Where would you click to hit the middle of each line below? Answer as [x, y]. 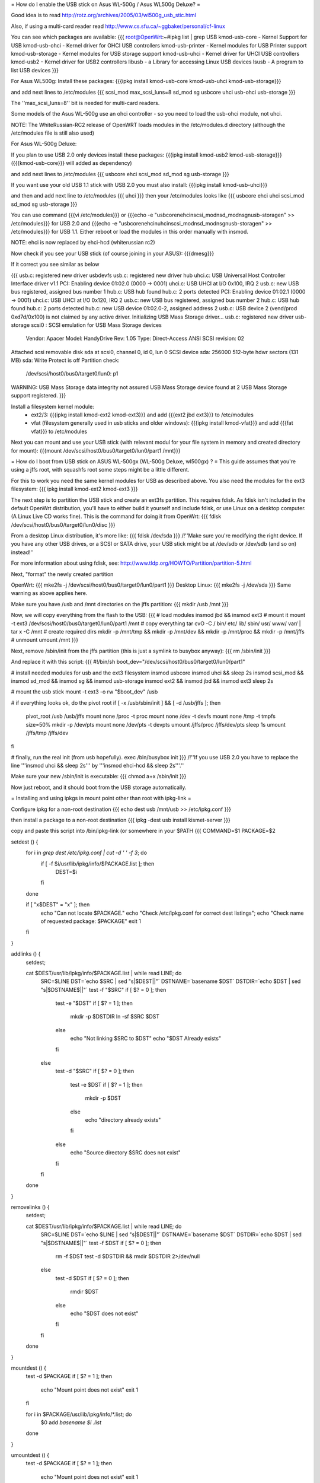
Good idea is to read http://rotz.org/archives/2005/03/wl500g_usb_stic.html [104, 15]
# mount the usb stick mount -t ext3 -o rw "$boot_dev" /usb [84, 692]
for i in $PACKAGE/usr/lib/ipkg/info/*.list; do [79, 1414]
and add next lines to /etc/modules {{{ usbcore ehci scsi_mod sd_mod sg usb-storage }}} [120, 174]
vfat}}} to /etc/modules [59, 431]
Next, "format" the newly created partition [62, 574]
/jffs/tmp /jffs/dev [47, 733]
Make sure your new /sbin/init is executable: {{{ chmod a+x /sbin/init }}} [99, 776]
